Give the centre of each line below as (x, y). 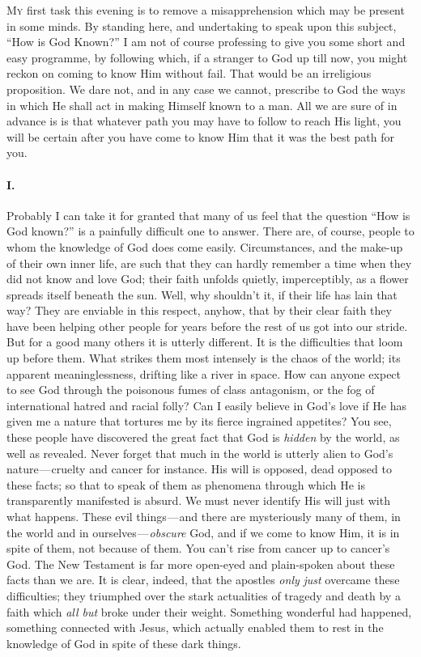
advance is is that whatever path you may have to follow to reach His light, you (204, 121)
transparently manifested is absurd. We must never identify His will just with (198, 500)
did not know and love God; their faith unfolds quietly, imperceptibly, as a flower (208, 279)
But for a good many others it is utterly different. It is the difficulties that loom (205, 342)
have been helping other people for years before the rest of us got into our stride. (207, 326)
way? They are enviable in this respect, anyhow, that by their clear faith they (199, 310)
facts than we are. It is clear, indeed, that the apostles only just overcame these (203, 580)
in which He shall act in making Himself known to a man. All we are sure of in (202, 105)
